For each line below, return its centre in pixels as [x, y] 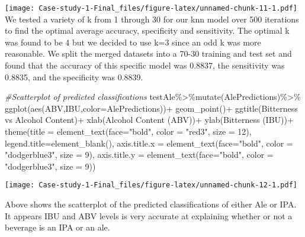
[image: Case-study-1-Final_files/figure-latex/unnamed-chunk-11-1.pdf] [151, 8]
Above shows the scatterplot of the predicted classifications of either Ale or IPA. [151, 204]
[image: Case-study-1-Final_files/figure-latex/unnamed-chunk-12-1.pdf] [151, 185]
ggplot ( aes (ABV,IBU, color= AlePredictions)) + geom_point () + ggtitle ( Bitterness [151, 108]
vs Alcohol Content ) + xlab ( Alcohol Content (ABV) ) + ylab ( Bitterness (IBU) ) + [149, 120]
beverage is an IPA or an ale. [57, 227]
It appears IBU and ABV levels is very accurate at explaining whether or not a [149, 215]
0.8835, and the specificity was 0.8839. [74, 77]
